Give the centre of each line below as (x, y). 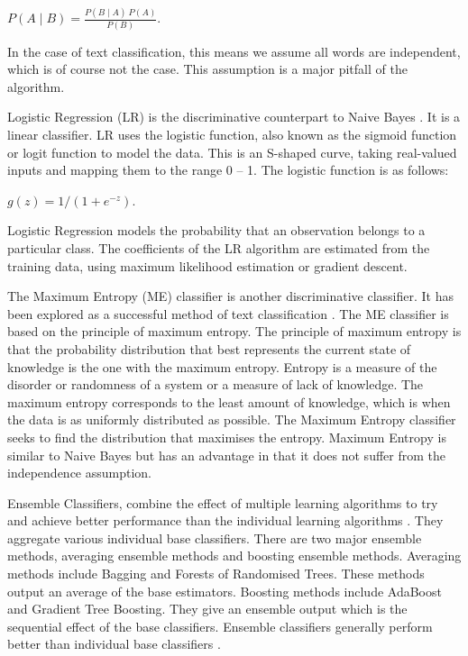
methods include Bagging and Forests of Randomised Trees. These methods (216, 574)
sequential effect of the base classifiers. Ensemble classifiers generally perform (220, 626)
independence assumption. (80, 473)
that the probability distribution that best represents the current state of (209, 348)
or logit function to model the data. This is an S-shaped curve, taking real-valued (232, 152)
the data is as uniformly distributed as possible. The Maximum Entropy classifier (232, 419)
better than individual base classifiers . (114, 644)
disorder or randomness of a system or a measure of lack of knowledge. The (216, 384)
